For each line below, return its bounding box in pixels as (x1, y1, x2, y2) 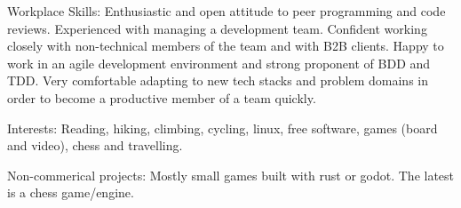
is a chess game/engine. (7, 183, 134, 202)
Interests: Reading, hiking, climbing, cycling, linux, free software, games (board (7, 118, 438, 137)
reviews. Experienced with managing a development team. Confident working (7, 19, 427, 37)
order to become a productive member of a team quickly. (7, 88, 316, 107)
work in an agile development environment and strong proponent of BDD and (7, 53, 431, 72)
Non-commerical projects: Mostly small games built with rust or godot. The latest (7, 165, 455, 184)
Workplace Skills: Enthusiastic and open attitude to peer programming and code (7, 2, 446, 20)
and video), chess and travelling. (7, 136, 183, 155)
